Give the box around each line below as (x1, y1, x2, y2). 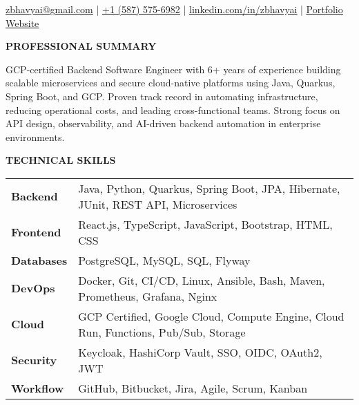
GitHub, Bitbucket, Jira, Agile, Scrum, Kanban (78, 379, 308, 396)
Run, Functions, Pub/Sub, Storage (78, 323, 246, 340)
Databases (11, 252, 68, 268)
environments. (6, 129, 65, 144)
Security (11, 352, 57, 368)
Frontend (11, 224, 61, 241)
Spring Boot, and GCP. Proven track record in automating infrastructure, (6, 88, 318, 103)
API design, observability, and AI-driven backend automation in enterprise (6, 116, 321, 131)
